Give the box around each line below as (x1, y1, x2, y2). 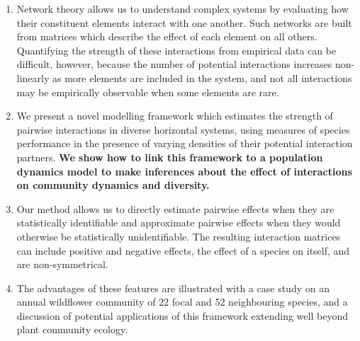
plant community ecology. (16, 322, 128, 337)
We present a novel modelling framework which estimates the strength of (16, 108, 333, 123)
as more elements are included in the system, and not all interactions (52, 70, 352, 85)
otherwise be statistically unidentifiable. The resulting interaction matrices (16, 229, 341, 243)
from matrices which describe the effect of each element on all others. (16, 29, 317, 44)
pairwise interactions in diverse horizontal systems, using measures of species (16, 122, 350, 137)
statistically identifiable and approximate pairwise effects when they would (16, 215, 341, 230)
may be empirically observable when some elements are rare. (16, 84, 279, 99)
